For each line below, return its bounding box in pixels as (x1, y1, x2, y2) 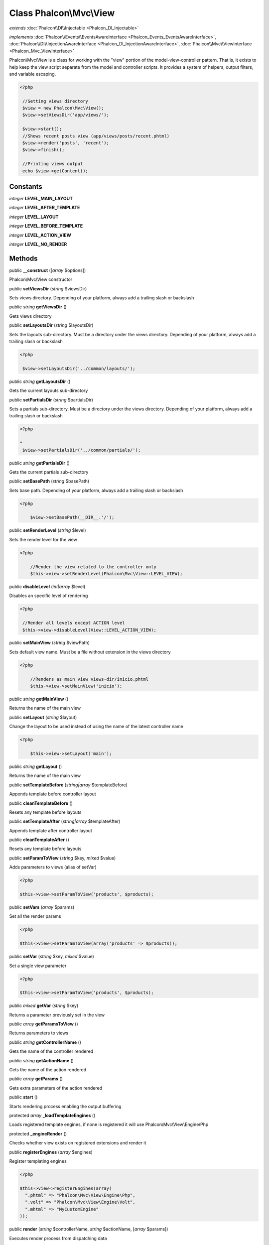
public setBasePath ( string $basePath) (9, 478, 90, 484)
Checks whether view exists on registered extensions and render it (9, 1140, 146, 1146)
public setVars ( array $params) (9, 904, 75, 910)
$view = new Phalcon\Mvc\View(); (22, 105, 104, 111)
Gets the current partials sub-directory (9, 469, 89, 475)
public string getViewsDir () (9, 304, 67, 310)
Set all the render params (9, 913, 61, 919)
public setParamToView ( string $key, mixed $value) (9, 855, 116, 861)
